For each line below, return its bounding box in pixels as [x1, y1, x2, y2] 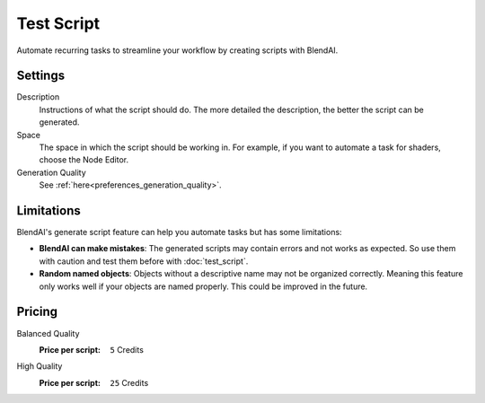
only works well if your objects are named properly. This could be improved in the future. [39, 281, 368, 292]
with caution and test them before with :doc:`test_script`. [39, 256, 249, 267]
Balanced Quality [16, 328, 80, 338]
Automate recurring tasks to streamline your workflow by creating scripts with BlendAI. [16, 45, 339, 56]
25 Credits [110, 377, 149, 388]
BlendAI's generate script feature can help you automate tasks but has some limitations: [16, 227, 342, 238]
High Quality [16, 361, 63, 372]
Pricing [16, 304, 58, 320]
